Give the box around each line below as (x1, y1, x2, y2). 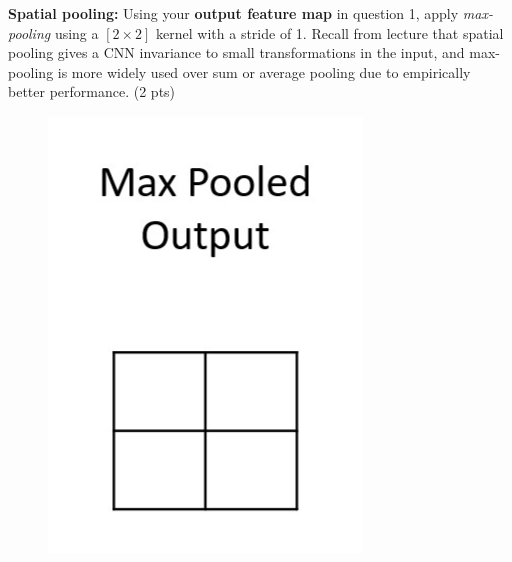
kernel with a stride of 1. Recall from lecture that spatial (156, 22, 504, 43)
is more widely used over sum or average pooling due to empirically (57, 61, 471, 82)
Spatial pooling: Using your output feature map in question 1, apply (8, 3, 459, 23)
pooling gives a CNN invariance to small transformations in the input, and (8, 42, 465, 63)
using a (54, 22, 99, 43)
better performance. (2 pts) (8, 81, 176, 102)
